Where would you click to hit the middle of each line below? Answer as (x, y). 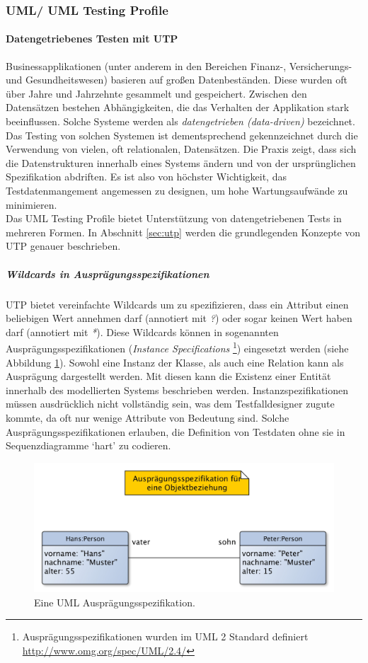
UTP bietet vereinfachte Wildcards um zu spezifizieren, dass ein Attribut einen (177, 304)
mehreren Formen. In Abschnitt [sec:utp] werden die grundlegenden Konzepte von (183, 232)
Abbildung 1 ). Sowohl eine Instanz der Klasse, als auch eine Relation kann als (175, 362)
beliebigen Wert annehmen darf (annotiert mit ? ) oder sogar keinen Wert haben (179, 318)
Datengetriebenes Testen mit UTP (92, 39)
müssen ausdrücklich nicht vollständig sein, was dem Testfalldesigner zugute (170, 404)
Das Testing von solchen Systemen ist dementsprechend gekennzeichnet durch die (182, 135)
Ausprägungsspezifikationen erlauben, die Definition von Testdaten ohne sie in (176, 431)
